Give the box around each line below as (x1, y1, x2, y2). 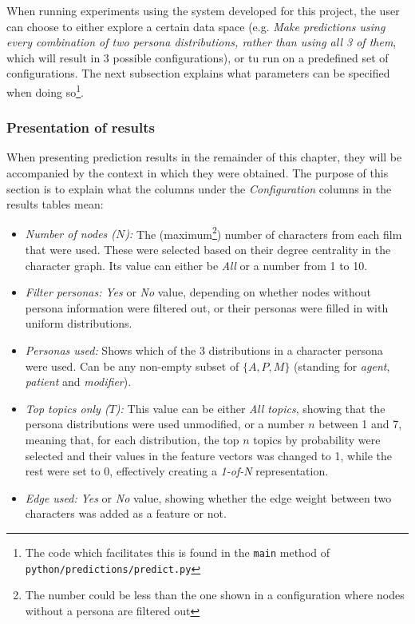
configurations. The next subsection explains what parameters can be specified (6, 65, 390, 81)
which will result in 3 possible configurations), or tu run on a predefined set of (6, 49, 389, 66)
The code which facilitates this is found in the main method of (25, 543, 330, 560)
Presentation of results (6, 117, 155, 137)
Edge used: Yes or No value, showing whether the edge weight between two (25, 489, 392, 506)
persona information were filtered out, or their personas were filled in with (25, 299, 389, 316)
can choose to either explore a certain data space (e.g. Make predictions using (6, 18, 385, 34)
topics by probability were (253, 431, 381, 447)
